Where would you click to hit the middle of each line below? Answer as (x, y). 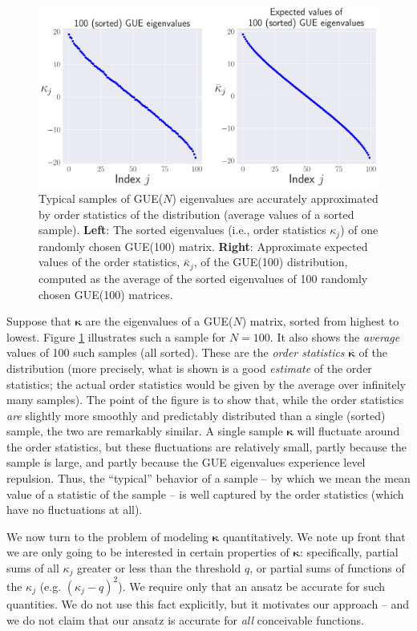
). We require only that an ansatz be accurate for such (252, 586)
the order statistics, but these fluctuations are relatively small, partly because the (206, 446)
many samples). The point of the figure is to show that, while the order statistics (205, 400)
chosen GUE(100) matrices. (106, 294)
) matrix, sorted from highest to (320, 321)
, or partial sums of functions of (327, 568)
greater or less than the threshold (159, 568)
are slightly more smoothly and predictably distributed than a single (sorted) (196, 415)
